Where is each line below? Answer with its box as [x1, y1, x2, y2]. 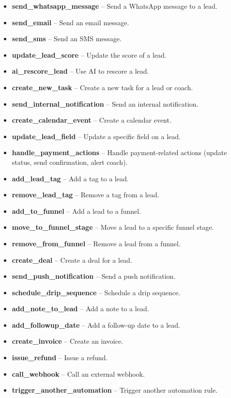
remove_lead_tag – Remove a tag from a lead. [12, 190, 159, 200]
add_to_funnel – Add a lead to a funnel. [12, 206, 141, 216]
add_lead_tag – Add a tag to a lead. [12, 173, 129, 183]
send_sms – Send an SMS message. [12, 33, 122, 44]
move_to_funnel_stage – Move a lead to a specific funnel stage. [12, 222, 214, 232]
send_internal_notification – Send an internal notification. [12, 98, 199, 109]
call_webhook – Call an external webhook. [12, 368, 145, 379]
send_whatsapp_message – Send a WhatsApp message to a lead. [12, 1, 217, 11]
